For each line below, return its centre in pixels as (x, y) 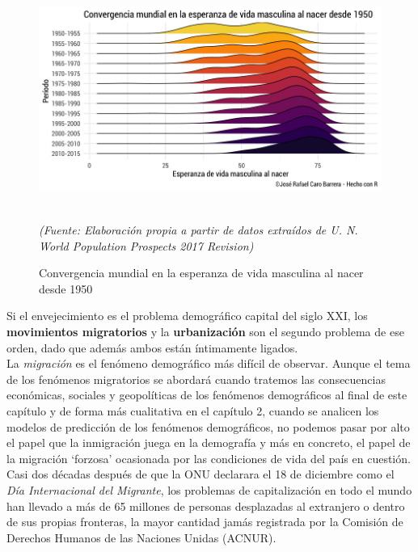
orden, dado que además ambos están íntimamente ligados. (152, 347)
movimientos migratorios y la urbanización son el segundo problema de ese (205, 332)
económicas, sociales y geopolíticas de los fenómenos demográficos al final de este (207, 395)
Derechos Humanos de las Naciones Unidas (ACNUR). (141, 537)
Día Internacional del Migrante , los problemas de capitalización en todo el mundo (209, 489)
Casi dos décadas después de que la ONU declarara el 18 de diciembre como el (201, 474)
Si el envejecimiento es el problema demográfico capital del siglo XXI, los (187, 316)
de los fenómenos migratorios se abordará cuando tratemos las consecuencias (196, 379)
